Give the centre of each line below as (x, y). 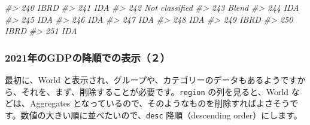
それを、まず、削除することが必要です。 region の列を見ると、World (155, 91)
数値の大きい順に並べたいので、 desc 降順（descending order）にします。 (161, 115)
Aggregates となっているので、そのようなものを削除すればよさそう (160, 103)
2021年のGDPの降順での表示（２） (88, 57)
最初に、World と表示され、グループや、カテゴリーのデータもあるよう (143, 80)
